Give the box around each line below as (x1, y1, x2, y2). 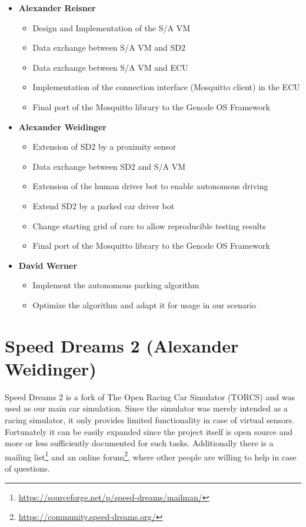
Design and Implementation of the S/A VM (32, 21, 191, 34)
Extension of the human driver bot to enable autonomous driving (32, 180, 268, 192)
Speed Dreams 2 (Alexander (5, 333, 239, 357)
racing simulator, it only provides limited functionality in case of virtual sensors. (5, 414, 294, 426)
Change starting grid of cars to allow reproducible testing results (32, 219, 266, 232)
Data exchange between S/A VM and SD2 (32, 41, 185, 54)
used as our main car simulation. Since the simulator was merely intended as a (5, 402, 288, 414)
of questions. (5, 462, 50, 475)
